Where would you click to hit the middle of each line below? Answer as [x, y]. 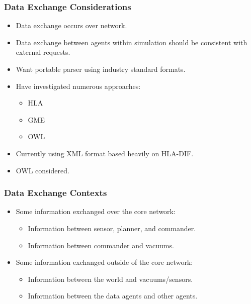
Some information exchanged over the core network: [96, 211]
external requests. [43, 52]
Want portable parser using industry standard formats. [101, 69]
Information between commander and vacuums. [101, 245]
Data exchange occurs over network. [71, 25]
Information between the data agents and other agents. [113, 296]
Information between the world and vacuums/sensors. [110, 279]
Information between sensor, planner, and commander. [112, 228]
